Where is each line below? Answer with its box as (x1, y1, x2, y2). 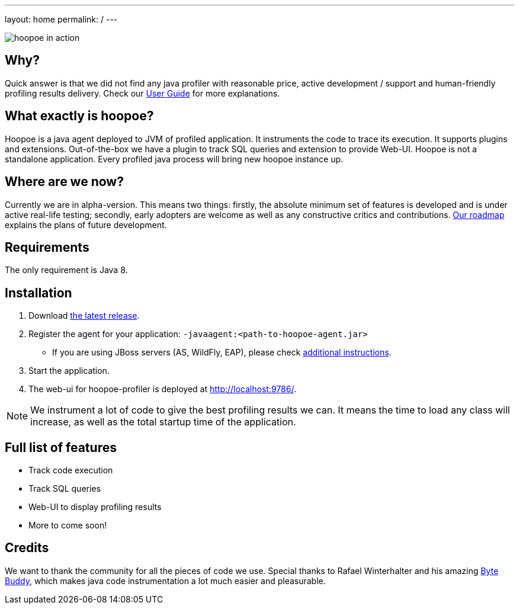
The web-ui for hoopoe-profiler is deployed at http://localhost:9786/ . (28, 384, 296, 395)
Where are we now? (5, 174, 124, 190)
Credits (5, 540, 49, 556)
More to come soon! (28, 520, 107, 531)
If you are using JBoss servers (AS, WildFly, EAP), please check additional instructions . (52, 347, 392, 358)
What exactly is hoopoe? (5, 108, 154, 124)
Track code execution (28, 465, 113, 476)
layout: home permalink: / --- (5, 14, 118, 24)
